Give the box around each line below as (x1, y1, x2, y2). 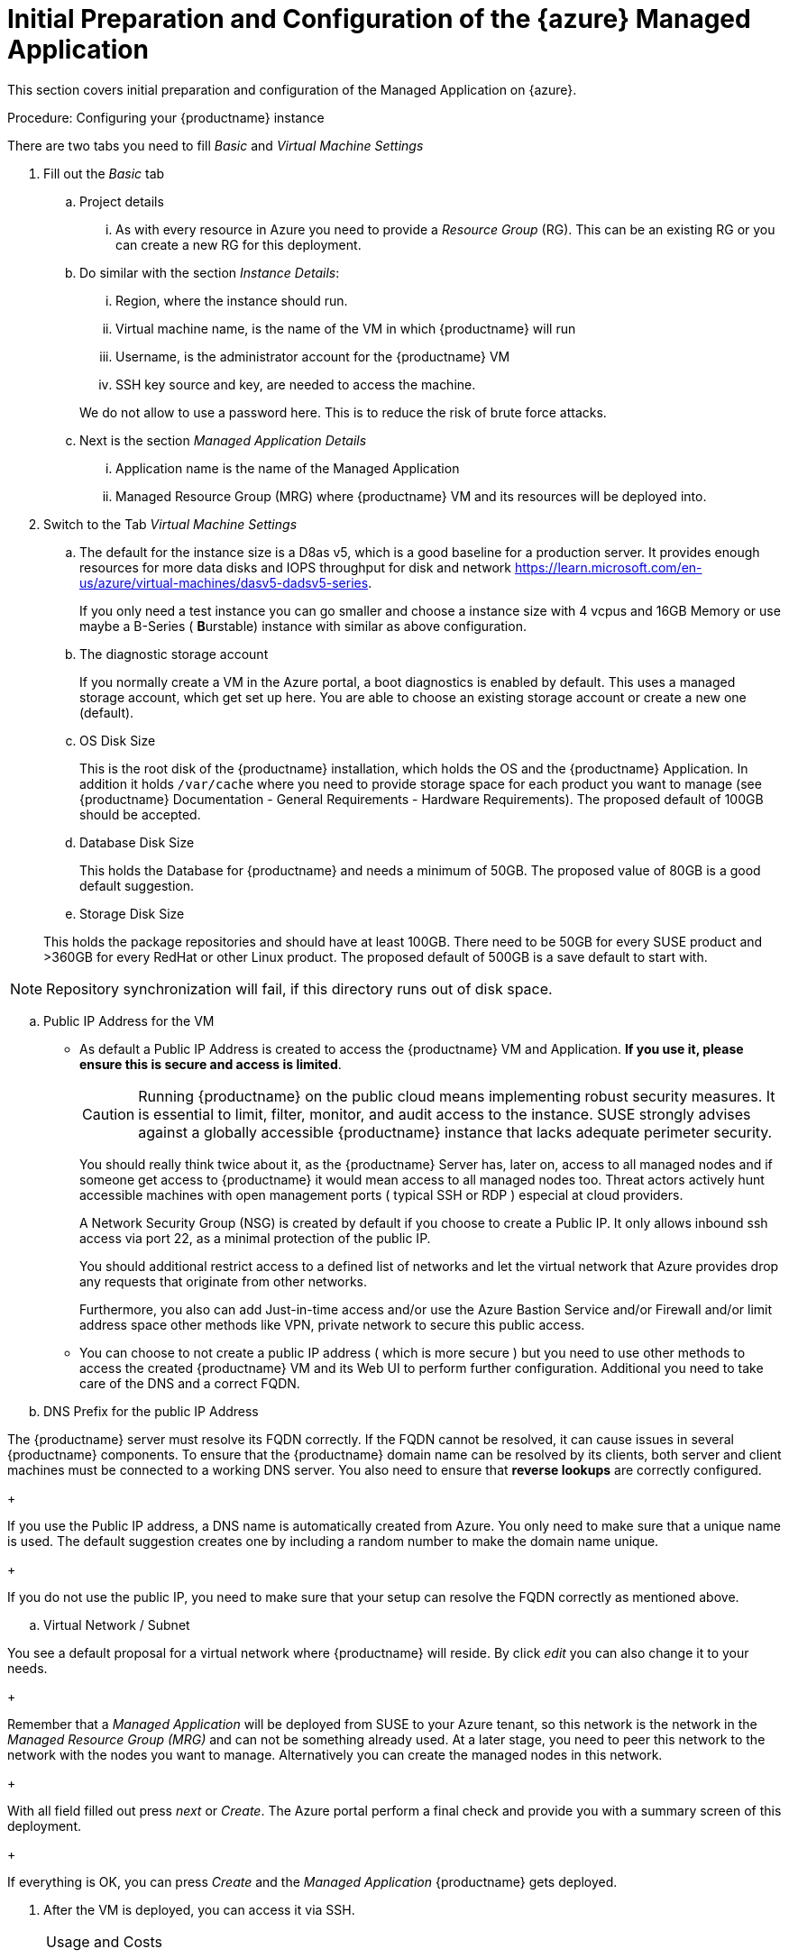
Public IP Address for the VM (43, 1012, 215, 1029)
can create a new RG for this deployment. (115, 236, 362, 252)
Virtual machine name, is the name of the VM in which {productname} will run (115, 320, 576, 336)
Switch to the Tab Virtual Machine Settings (43, 516, 298, 532)
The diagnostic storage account (79, 645, 269, 662)
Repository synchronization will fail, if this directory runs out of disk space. (46, 979, 553, 998)
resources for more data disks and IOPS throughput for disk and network (79, 559, 511, 575)
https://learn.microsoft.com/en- (514, 559, 702, 575)
